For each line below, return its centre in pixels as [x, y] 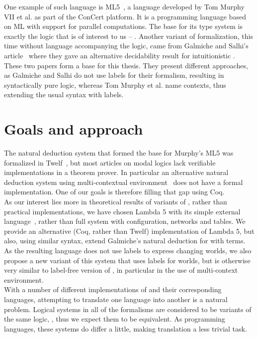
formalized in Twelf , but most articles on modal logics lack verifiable [110, 162]
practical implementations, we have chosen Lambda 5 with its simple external [122, 211]
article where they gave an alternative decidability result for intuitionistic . [120, 55]
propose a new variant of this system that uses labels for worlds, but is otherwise [127, 260]
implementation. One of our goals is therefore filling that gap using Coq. [114, 192]
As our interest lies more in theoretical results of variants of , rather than [116, 202]
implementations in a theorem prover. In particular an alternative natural [116, 172]
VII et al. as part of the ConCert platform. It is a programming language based [125, 16]
